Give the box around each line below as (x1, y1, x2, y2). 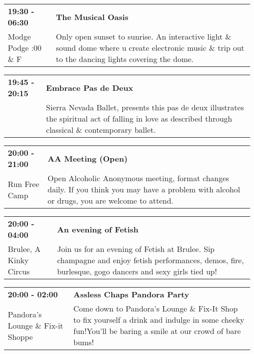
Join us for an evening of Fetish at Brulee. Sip (57, 243, 215, 254)
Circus (8, 266, 30, 277)
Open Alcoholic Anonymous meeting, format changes (47, 172, 229, 184)
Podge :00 (8, 42, 42, 53)
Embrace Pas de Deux (46, 82, 133, 93)
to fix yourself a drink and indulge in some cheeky (73, 314, 244, 325)
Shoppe (8, 331, 33, 342)
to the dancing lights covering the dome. (56, 53, 194, 64)
